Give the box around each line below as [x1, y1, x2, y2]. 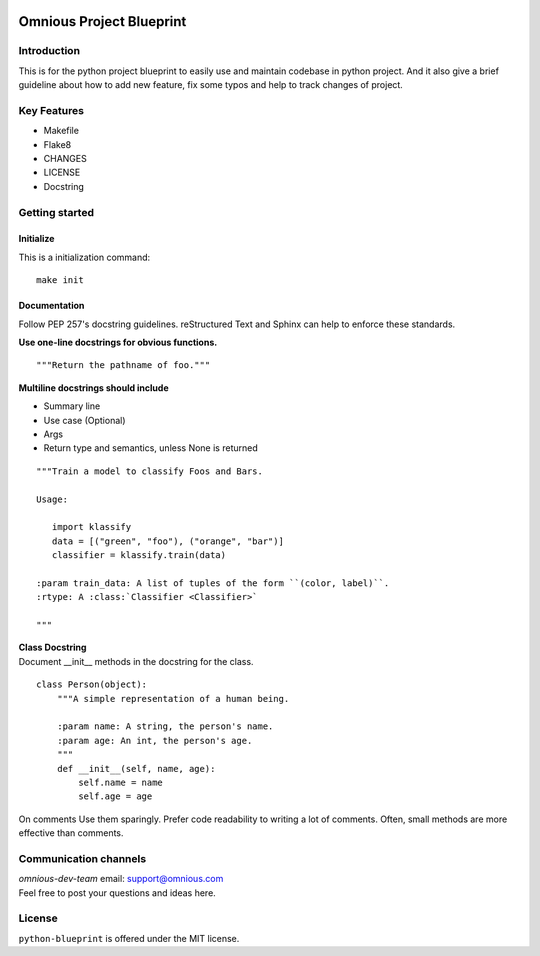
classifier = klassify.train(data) [51, 550, 227, 561]
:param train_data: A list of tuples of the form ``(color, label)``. [36, 577, 390, 589]
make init [36, 275, 84, 286]
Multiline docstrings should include [18, 381, 169, 394]
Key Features [18, 103, 85, 117]
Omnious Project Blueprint [18, 13, 187, 30]
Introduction [18, 44, 80, 58]
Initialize [18, 233, 55, 245]
